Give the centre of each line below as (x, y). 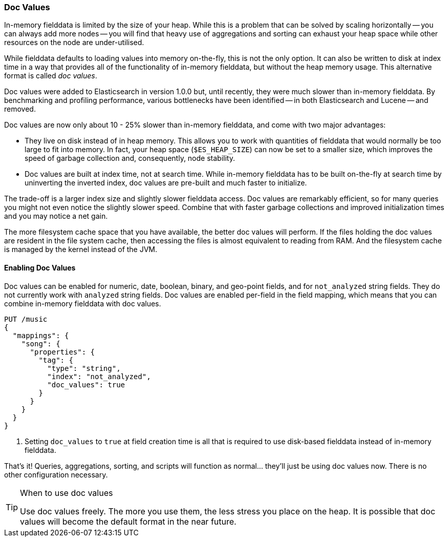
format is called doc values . (51, 76)
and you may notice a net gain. (56, 216)
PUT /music (26, 319)
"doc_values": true (86, 384)
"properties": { (62, 352)
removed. (20, 109)
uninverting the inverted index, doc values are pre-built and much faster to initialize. (166, 183)
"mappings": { (41, 335)
